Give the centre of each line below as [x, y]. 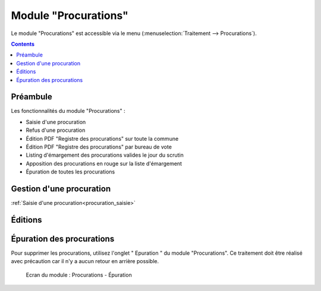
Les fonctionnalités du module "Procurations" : [68, 111]
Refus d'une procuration [56, 130]
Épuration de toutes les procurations [70, 172]
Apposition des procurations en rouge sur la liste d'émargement [104, 163]
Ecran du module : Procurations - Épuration [79, 275]
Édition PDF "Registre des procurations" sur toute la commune [102, 138]
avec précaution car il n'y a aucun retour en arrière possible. [85, 261]
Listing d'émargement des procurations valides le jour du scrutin [105, 155]
